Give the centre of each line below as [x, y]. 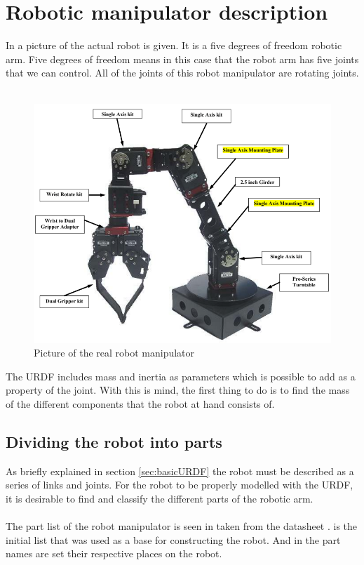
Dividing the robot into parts [114, 441]
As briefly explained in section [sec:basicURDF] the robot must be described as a [180, 471]
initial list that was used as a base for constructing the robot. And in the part [173, 539]
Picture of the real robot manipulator [114, 353]
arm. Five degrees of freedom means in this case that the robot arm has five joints [182, 59]
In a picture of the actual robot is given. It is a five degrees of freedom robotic [174, 45]
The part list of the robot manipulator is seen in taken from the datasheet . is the [182, 526]
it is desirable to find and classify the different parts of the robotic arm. [160, 498]
